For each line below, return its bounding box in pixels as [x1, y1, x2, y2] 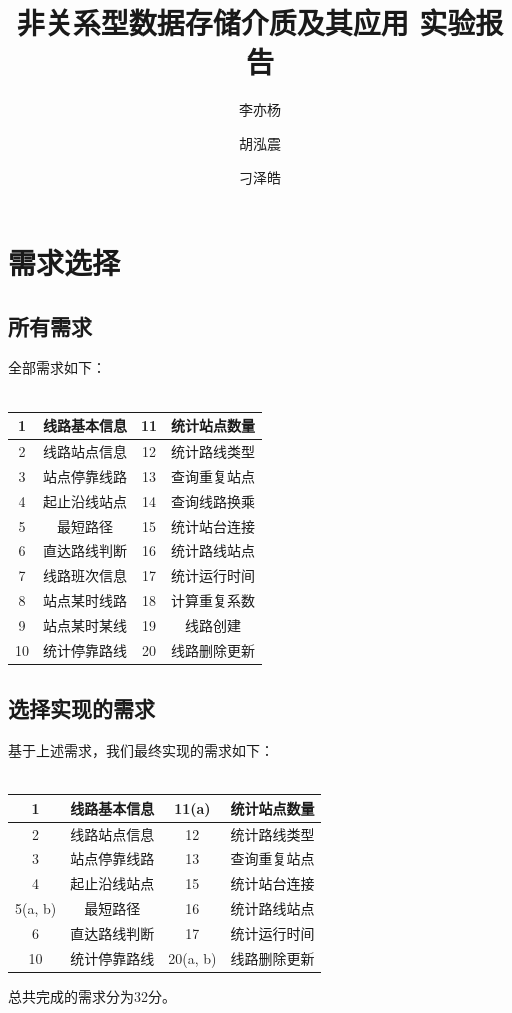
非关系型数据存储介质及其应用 [16, 2, 409, 43]
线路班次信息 [43, 565, 127, 586]
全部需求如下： [8, 357, 106, 378]
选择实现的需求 [8, 693, 155, 724]
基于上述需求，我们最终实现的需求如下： [8, 740, 274, 761]
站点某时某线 [43, 614, 127, 635]
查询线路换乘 [171, 490, 256, 511]
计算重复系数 [171, 590, 256, 611]
